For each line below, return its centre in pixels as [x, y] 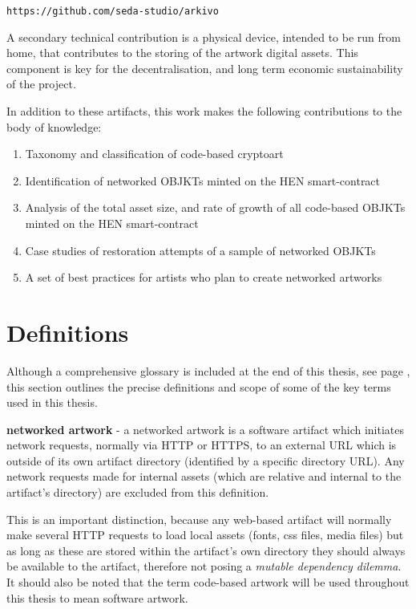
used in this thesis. [52, 402]
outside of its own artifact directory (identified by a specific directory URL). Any [206, 460]
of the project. [41, 84]
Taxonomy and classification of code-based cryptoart [154, 154]
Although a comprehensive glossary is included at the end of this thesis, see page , [208, 370]
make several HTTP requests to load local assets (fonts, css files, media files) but [205, 535]
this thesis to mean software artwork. [97, 597]
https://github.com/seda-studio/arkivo [113, 11]
